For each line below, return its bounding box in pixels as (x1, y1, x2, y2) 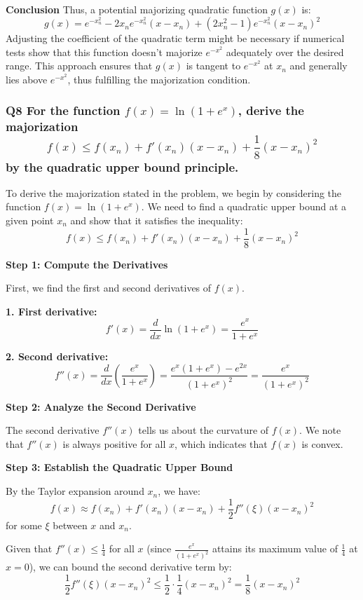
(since (146, 541, 172, 556)
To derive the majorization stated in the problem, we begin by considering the (6, 185, 342, 200)
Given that (6, 541, 53, 556)
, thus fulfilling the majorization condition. (67, 71, 251, 86)
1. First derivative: (6, 304, 97, 318)
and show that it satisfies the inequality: (70, 213, 243, 228)
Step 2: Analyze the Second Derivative (6, 399, 196, 414)
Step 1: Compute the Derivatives (6, 257, 168, 271)
